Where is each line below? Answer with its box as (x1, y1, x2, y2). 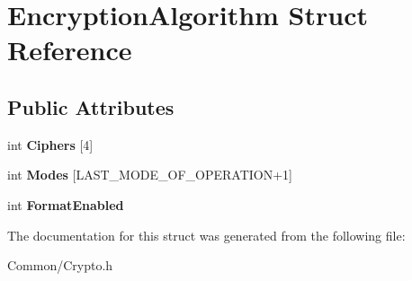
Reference (7, 31, 132, 68)
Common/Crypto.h (7, 256, 113, 275)
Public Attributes (7, 92, 175, 120)
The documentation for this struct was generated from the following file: (7, 225, 406, 244)
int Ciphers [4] (7, 135, 94, 154)
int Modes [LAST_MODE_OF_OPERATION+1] (7, 165, 293, 184)
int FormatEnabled (7, 195, 124, 214)
